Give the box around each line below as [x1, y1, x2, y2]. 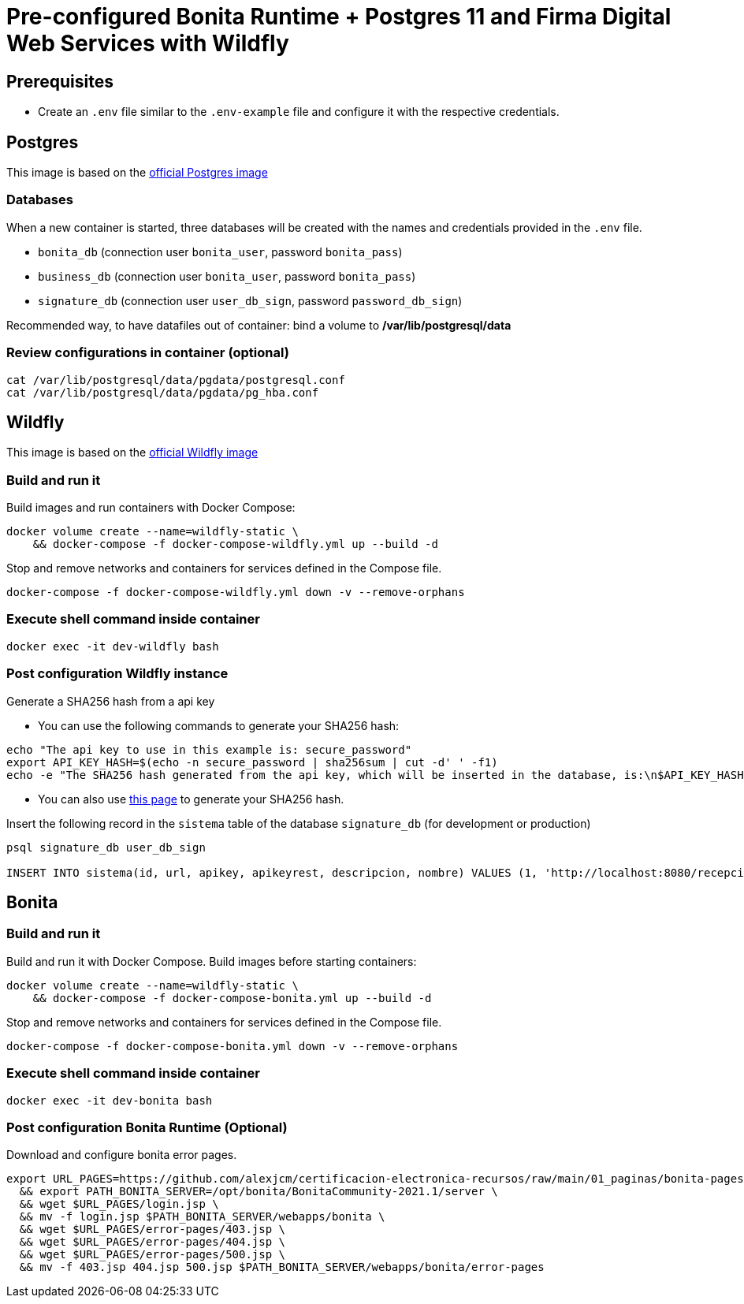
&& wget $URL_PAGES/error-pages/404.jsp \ [19, 1235, 286, 1249]
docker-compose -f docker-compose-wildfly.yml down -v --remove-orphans [6, 586, 465, 599]
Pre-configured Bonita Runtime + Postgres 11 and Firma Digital [6, 3, 671, 30]
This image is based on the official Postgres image [6, 166, 268, 180]
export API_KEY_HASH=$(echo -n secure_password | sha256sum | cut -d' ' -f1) [6, 755, 498, 769]
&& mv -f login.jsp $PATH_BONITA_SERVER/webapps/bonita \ [19, 1210, 385, 1224]
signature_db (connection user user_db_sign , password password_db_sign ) [38, 293, 463, 307]
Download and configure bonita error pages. [6, 1148, 237, 1162]
